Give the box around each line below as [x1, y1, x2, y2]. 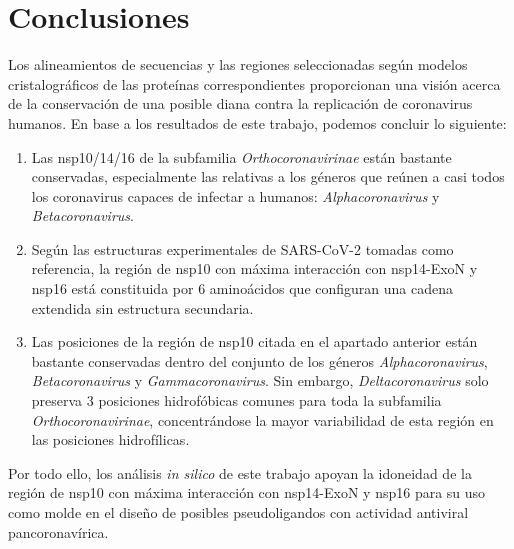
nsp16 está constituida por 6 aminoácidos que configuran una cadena [31, 278, 453, 299]
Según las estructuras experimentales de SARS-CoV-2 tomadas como [31, 238, 454, 259]
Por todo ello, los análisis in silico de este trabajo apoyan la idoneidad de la [8, 462, 472, 483]
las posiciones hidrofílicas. [31, 429, 190, 450]
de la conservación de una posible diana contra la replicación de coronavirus [8, 93, 473, 114]
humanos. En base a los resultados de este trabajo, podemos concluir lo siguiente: [8, 112, 507, 133]
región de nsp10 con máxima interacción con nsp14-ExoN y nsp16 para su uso [8, 482, 486, 503]
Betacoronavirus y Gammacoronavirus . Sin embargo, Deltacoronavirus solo [31, 370, 489, 391]
